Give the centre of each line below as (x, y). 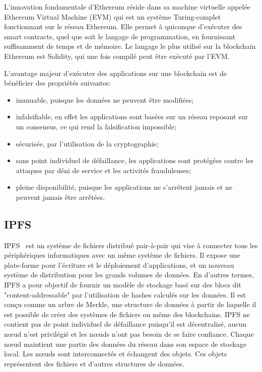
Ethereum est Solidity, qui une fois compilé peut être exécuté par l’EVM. (117, 56)
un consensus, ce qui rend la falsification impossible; (96, 126)
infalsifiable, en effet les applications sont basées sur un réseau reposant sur (132, 117)
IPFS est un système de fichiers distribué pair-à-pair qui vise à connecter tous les (131, 245)
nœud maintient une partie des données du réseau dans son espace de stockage (125, 344)
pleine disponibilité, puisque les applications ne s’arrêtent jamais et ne (124, 187)
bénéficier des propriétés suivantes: (57, 83)
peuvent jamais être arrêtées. (60, 197)
